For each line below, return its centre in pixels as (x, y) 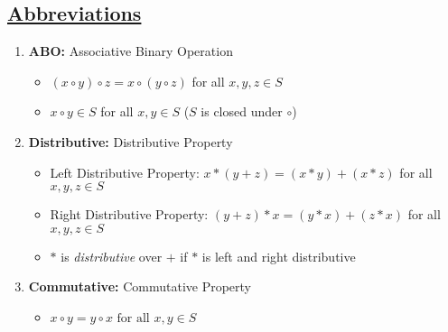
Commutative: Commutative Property (140, 286)
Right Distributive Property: (129, 214)
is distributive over (112, 256)
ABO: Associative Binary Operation (131, 51)
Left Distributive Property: (125, 172)
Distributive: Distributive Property (131, 141)
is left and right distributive (279, 256)
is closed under (242, 111)
